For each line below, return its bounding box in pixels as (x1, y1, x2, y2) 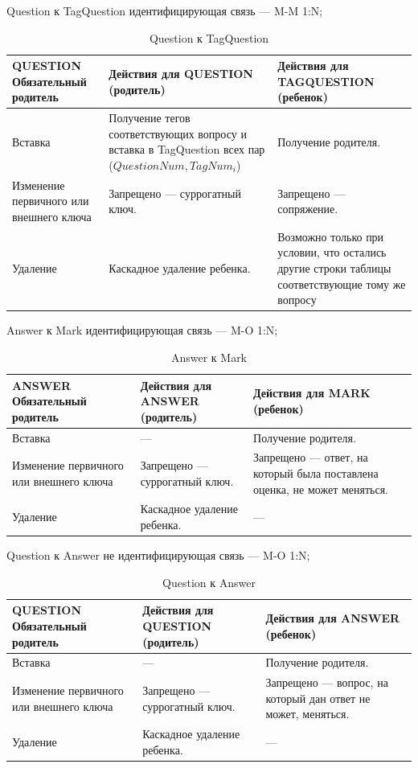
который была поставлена (253, 465, 379, 481)
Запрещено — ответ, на (253, 449, 368, 466)
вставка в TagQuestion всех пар (109, 141, 265, 158)
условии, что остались (277, 244, 387, 261)
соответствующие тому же (277, 275, 406, 292)
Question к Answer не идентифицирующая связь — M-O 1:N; (6, 547, 310, 564)
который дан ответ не (265, 689, 371, 706)
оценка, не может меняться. (253, 480, 389, 497)
